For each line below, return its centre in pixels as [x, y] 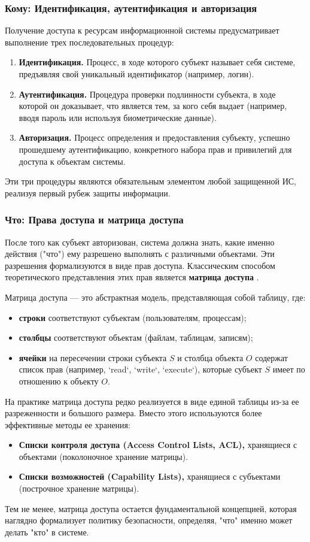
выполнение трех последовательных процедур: [89, 42]
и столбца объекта [210, 357]
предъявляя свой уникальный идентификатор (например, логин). [136, 74]
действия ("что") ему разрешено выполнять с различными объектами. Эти [140, 254]
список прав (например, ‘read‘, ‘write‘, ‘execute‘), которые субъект [140, 369]
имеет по [289, 369]
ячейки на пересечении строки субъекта [93, 357]
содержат [271, 357]
